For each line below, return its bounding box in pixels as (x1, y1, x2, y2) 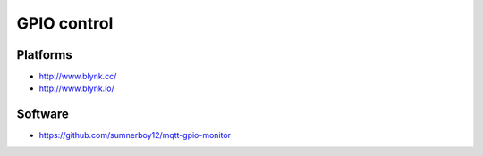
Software (16, 107, 69, 122)
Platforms (16, 47, 72, 62)
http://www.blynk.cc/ (38, 71, 117, 82)
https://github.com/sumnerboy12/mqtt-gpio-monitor (38, 130, 232, 141)
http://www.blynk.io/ (38, 83, 115, 94)
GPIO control (16, 13, 114, 33)
